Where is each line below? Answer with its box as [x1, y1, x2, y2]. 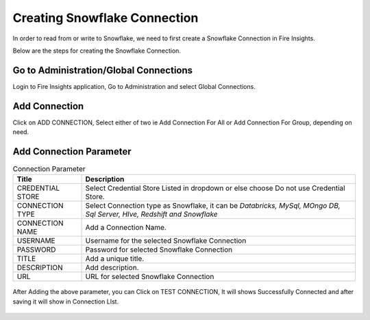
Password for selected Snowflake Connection [85, 245, 233, 254]
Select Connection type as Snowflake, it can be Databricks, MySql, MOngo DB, [85, 201, 341, 211]
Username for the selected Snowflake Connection [85, 236, 247, 245]
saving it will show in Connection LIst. [12, 297, 119, 306]
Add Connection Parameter [12, 146, 132, 157]
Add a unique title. [85, 254, 145, 263]
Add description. [85, 263, 139, 273]
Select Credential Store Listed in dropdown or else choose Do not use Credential [85, 183, 345, 193]
